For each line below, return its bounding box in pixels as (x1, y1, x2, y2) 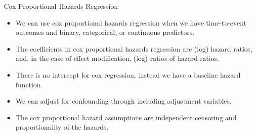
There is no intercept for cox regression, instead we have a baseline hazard (15, 69, 241, 80)
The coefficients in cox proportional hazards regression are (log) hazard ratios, (15, 43, 253, 54)
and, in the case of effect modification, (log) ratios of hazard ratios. (15, 53, 219, 63)
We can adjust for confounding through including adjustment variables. (15, 96, 232, 106)
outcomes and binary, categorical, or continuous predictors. (15, 27, 195, 37)
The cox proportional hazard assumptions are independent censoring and (15, 112, 237, 122)
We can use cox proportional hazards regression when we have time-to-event (15, 17, 247, 27)
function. (15, 79, 43, 89)
